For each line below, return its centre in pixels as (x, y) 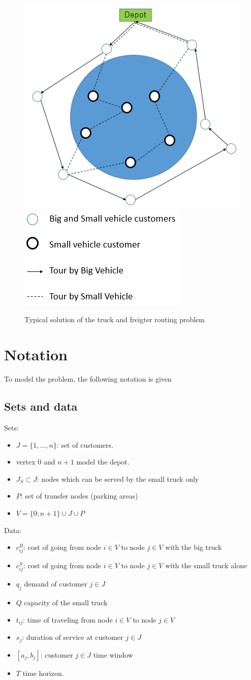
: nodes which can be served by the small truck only (118, 478)
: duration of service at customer (73, 637)
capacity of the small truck (66, 602)
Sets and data (41, 406)
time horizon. (43, 673)
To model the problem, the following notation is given (88, 379)
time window (113, 654)
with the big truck (194, 547)
